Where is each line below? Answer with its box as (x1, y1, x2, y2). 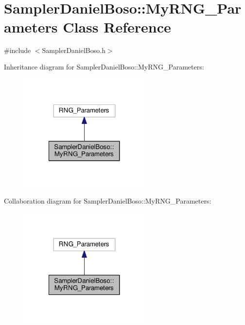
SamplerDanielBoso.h (42, 45, 105, 55)
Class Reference (63, 17, 171, 37)
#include (4, 45, 31, 55)
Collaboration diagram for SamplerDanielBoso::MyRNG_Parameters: (4, 195, 211, 205)
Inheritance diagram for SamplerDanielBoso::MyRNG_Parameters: (4, 61, 204, 71)
